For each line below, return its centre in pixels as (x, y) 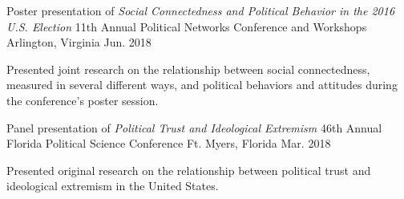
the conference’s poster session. (83, 100)
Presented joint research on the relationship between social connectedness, (188, 69)
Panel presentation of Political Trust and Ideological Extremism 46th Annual (194, 127)
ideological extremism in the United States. (113, 186)
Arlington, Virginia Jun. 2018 (79, 42)
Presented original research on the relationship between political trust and (189, 170)
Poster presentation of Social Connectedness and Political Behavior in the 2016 (201, 10)
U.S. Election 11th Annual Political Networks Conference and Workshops (187, 26)
